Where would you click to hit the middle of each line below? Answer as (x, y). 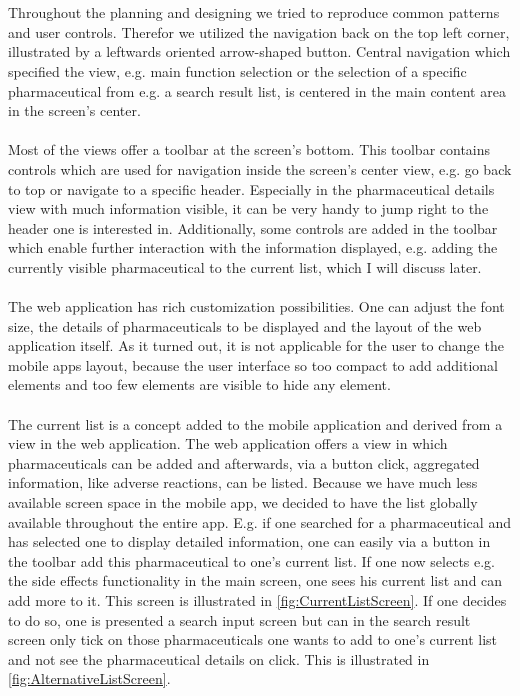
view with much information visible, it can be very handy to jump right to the (248, 208)
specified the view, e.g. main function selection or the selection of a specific (237, 70)
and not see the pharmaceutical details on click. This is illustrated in (219, 658)
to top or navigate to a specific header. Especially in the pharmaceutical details (251, 188)
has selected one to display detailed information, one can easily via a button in (249, 541)
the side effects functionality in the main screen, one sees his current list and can (255, 580)
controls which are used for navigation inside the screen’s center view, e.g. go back (260, 168)
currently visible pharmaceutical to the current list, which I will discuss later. (245, 266)
